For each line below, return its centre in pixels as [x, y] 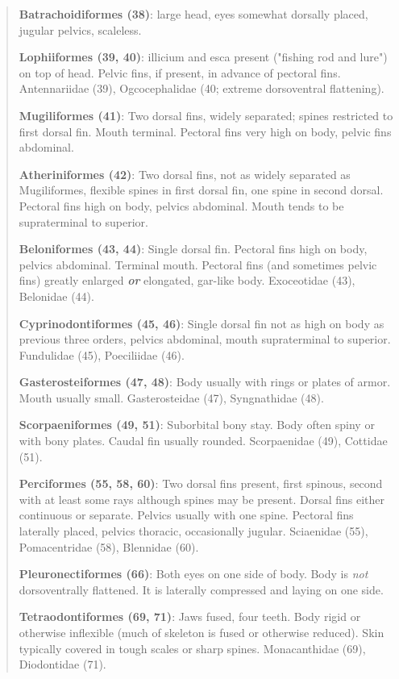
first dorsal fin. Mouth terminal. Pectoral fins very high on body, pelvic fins [205, 131]
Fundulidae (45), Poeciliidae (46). [102, 354]
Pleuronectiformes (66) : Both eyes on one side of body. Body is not [193, 574]
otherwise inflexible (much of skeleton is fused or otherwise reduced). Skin [202, 632]
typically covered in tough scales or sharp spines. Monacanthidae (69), [192, 648]
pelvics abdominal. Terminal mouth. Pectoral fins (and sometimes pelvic [198, 264]
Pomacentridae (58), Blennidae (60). [109, 546]
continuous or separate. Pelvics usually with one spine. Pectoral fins [186, 515]
